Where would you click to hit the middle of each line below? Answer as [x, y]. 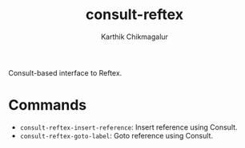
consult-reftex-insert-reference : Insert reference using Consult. [129, 127]
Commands [48, 105]
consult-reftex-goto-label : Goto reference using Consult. [116, 135]
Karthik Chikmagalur [135, 37]
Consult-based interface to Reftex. [65, 72]
